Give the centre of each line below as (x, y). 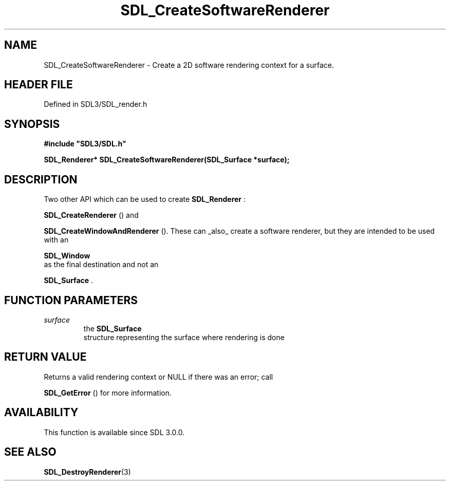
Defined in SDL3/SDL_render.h (96, 104)
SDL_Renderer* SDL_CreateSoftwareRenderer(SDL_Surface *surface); (167, 160)
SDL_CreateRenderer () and (91, 215)
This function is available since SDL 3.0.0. (114, 432)
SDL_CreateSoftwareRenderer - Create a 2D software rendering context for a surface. (189, 65)
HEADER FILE (39, 85)
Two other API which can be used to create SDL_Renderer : (145, 199)
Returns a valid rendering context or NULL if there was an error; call (158, 377)
